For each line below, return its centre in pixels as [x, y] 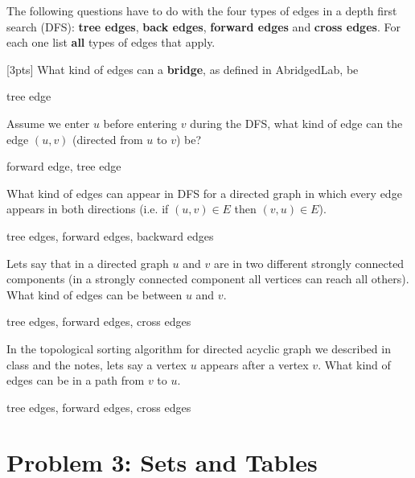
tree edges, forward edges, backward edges [110, 235]
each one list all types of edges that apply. [111, 42]
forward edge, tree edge [64, 166]
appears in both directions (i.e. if [88, 209]
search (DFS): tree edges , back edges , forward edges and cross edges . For [203, 26]
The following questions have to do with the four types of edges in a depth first [202, 10]
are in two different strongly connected [309, 263]
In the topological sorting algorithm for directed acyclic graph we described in [199, 348]
